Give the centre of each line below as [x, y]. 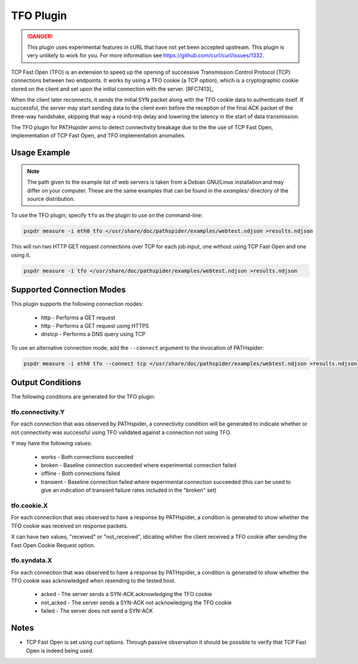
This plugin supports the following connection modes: [77, 304]
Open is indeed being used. [60, 650]
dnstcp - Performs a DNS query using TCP [93, 334]
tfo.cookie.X [30, 505]
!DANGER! [40, 36]
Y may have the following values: [52, 443]
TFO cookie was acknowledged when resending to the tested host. [93, 581]
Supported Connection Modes [69, 290]
